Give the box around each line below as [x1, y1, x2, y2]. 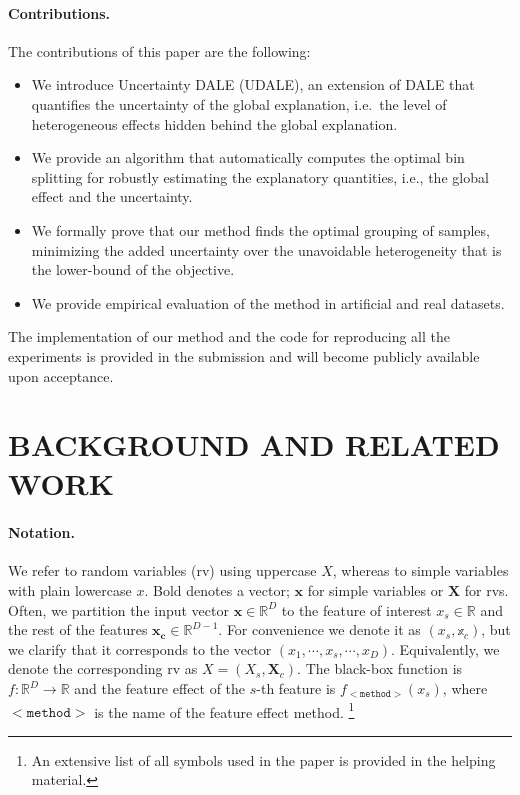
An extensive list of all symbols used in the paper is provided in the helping [31, 749, 496, 770]
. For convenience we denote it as [218, 619, 421, 640]
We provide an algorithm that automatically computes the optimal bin [31, 147, 465, 168]
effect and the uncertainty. [31, 186, 193, 207]
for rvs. [464, 580, 509, 601]
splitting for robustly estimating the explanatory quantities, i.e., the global [31, 166, 489, 187]
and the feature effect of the [74, 678, 246, 699]
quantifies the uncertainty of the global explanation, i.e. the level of [31, 93, 447, 114]
